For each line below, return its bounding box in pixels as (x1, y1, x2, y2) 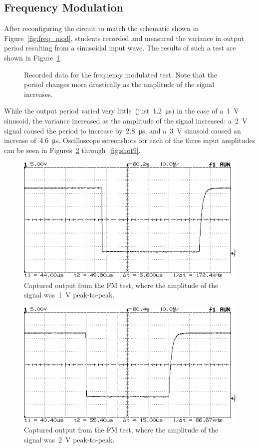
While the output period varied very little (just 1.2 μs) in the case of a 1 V (4, 105, 239, 116)
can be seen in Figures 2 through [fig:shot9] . (4, 144, 141, 155)
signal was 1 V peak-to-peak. (24, 289, 115, 300)
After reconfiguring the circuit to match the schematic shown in (4, 23, 199, 33)
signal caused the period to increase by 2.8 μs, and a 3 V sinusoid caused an (4, 125, 241, 135)
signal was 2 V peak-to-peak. (24, 434, 115, 445)
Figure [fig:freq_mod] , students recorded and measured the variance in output (4, 32, 245, 43)
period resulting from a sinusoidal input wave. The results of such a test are (4, 42, 236, 53)
